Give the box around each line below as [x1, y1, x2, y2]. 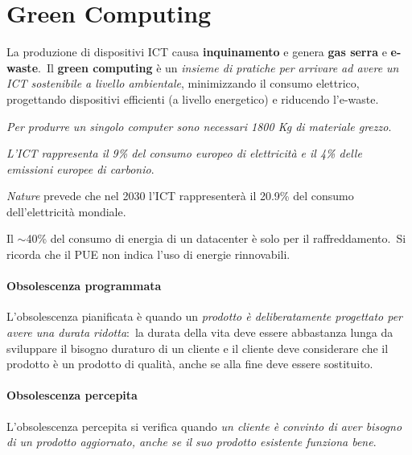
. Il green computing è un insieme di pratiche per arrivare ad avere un [38, 59, 399, 76]
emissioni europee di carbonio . [6, 160, 154, 177]
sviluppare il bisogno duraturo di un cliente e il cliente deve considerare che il [6, 339, 389, 356]
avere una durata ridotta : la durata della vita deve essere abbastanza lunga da [6, 324, 393, 341]
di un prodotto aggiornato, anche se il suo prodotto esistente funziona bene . [6, 433, 377, 450]
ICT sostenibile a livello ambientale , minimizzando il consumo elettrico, [6, 75, 360, 92]
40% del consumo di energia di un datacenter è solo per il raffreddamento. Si [26, 230, 406, 247]
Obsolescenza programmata [6, 277, 162, 294]
